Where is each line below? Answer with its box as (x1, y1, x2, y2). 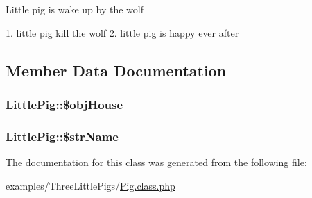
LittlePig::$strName (6, 127, 119, 145)
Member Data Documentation (6, 59, 227, 81)
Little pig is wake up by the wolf (6, 2, 144, 16)
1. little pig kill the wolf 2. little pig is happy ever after (6, 25, 239, 40)
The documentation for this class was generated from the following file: (6, 155, 307, 170)
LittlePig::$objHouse (6, 95, 123, 113)
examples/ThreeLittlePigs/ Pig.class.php (6, 178, 175, 192)
